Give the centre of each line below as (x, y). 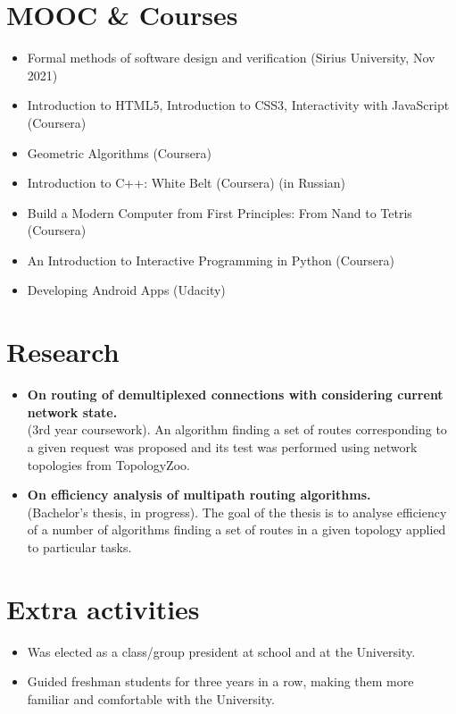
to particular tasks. (79, 546)
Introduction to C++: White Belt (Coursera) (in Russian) (186, 183)
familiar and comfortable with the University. (151, 698)
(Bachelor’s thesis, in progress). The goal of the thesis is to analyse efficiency (237, 512)
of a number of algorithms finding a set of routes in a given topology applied (236, 529)
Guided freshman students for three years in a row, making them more (220, 681)
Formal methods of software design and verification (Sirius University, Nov (231, 58)
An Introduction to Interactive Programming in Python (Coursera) (211, 260)
